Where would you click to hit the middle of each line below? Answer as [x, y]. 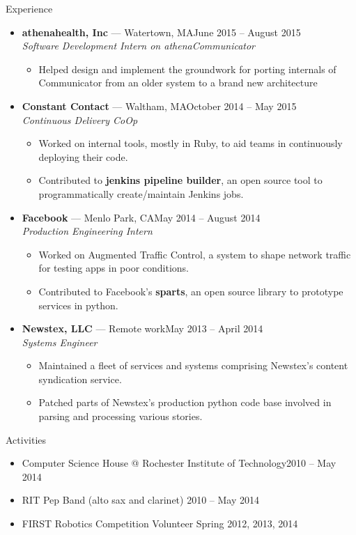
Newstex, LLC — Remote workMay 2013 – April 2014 [142, 328]
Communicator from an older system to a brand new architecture [178, 83]
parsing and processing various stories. [121, 416]
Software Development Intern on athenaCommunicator [139, 46]
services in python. [78, 305]
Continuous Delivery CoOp [80, 119]
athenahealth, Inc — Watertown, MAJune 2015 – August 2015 [161, 32]
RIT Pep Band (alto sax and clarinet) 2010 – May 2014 [140, 500]
